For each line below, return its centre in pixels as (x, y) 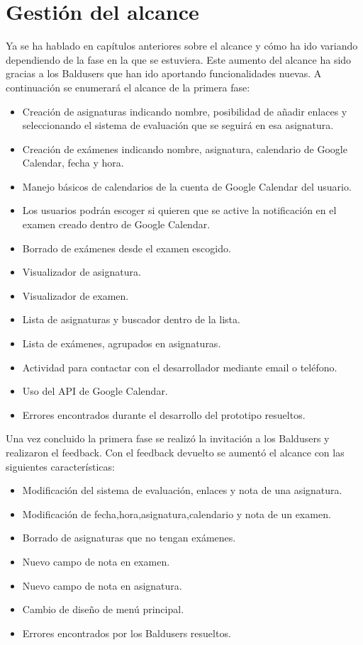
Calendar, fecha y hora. (73, 163)
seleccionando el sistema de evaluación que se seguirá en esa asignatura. (178, 125)
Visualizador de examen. (76, 295)
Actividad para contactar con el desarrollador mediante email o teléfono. (180, 367)
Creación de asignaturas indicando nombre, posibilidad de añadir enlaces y (185, 111)
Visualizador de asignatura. (82, 272)
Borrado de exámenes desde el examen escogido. (127, 248)
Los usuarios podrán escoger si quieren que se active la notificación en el (179, 210)
